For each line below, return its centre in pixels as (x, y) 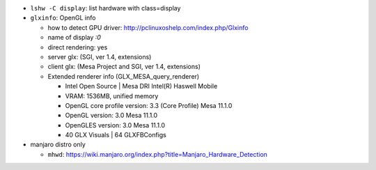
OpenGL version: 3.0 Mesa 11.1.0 (111, 116)
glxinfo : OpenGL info (63, 18)
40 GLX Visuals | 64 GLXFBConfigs (116, 135)
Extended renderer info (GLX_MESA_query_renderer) (124, 76)
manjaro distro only (58, 145)
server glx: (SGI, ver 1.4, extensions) (100, 56)
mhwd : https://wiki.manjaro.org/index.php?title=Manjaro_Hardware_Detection (158, 154)
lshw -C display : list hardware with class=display (105, 8)
